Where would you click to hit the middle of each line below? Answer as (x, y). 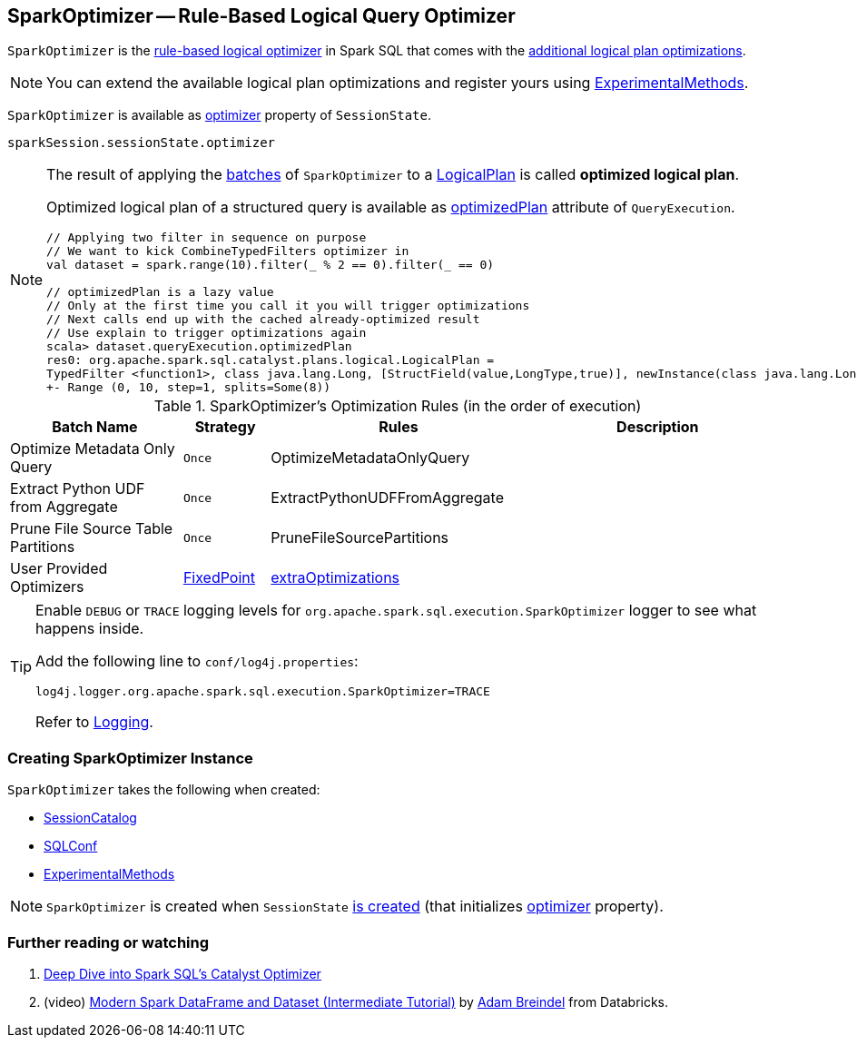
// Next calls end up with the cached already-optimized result (263, 320)
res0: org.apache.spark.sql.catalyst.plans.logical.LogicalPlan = (271, 360)
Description (658, 427)
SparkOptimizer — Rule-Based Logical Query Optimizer (261, 16)
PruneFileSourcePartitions (360, 538)
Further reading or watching (108, 942)
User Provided (59, 569)
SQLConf (71, 846)
